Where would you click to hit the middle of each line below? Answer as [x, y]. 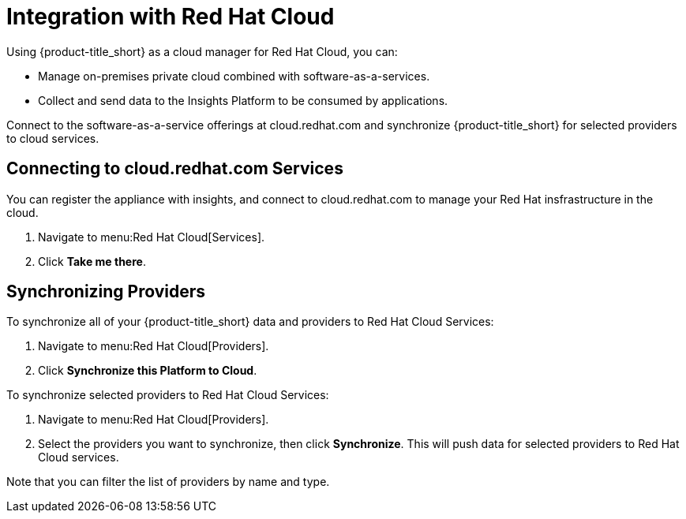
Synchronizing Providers [106, 292]
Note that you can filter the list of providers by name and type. [168, 482]
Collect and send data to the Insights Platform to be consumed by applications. [243, 100]
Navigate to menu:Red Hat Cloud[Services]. [152, 237]
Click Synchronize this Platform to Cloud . [148, 371]
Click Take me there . [92, 261]
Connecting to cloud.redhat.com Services [175, 169]
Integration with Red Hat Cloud [171, 17]
